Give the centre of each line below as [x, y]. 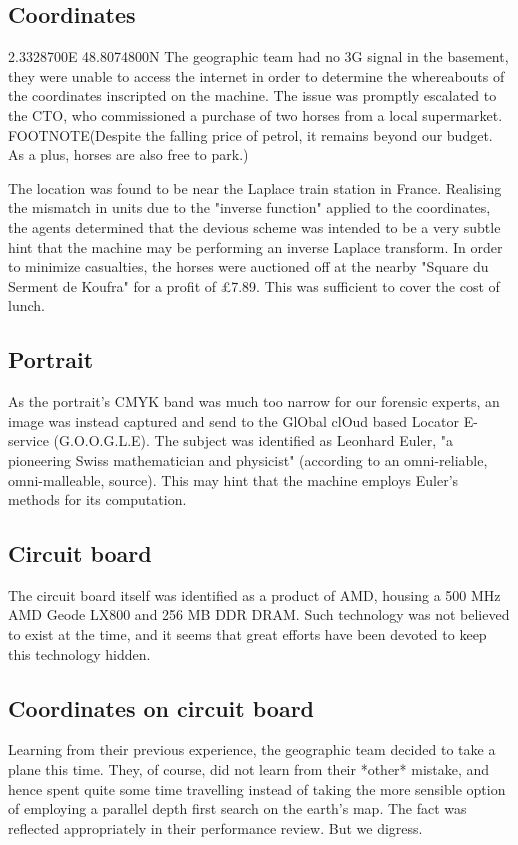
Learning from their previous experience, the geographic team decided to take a [252, 749]
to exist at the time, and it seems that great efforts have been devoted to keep [247, 634]
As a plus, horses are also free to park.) [128, 154]
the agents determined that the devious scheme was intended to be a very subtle [254, 226]
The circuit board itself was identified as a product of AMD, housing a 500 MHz [254, 594]
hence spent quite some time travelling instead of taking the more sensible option [257, 788]
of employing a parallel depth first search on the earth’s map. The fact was [237, 808]
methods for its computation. [97, 499]
